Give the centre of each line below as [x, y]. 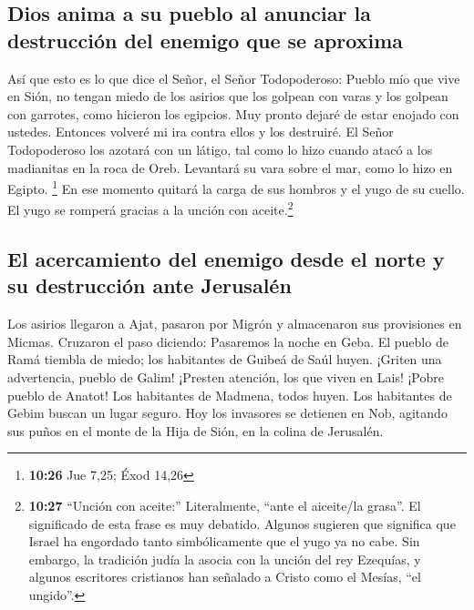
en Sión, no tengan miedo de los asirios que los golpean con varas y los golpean [228, 96]
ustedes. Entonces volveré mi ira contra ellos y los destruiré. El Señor [201, 132]
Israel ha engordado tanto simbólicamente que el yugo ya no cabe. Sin [224, 541]
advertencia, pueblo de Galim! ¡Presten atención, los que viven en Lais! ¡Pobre [226, 377]
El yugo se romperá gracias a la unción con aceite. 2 [150, 208]
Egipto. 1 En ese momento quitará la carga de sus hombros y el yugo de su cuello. [236, 187]
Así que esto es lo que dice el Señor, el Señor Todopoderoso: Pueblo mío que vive [234, 78]
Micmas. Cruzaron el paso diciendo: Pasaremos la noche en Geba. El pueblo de [228, 341]
